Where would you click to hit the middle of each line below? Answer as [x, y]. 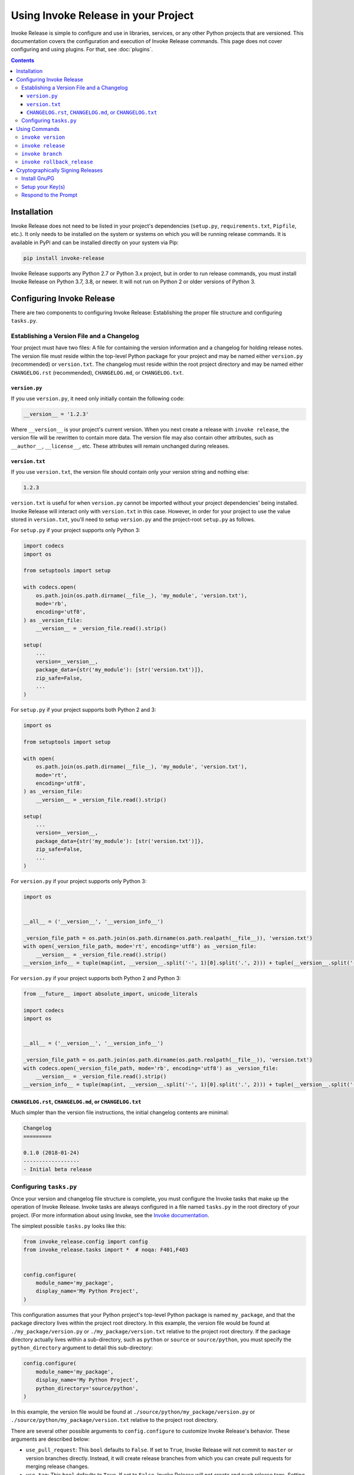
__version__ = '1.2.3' [56, 414]
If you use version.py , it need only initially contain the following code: [98, 399]
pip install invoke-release [64, 258]
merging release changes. [58, 1467]
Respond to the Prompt [50, 195]
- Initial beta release [58, 1169]
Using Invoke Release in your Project [102, 15]
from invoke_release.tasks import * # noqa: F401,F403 [106, 1250]
